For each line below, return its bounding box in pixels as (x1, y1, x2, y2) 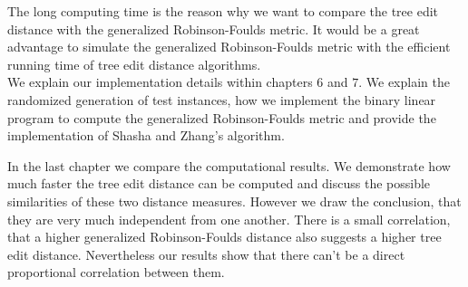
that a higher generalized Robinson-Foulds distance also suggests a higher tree (7, 227, 442, 246)
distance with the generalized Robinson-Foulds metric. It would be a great (7, 19, 420, 38)
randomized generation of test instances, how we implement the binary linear (7, 90, 436, 109)
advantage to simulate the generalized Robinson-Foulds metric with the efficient (7, 37, 451, 56)
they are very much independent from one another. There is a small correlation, (7, 209, 451, 228)
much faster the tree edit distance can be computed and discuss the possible (7, 174, 431, 193)
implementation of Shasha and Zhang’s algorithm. (7, 126, 285, 145)
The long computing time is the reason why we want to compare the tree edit (7, 2, 439, 20)
